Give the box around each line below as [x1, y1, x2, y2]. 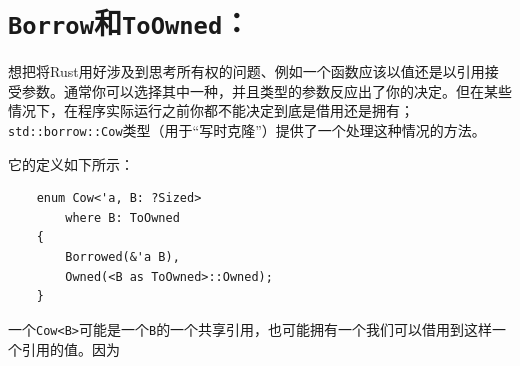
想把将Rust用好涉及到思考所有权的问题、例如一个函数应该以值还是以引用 [8, 61, 485, 82]
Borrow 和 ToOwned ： [8, 2, 251, 43]
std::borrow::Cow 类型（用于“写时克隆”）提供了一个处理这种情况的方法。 [8, 120, 486, 141]
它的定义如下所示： [8, 153, 134, 174]
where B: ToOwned [65, 210, 180, 225]
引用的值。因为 [21, 338, 120, 359]
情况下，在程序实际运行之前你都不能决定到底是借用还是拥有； [8, 100, 414, 121]
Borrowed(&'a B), [65, 250, 180, 265]
